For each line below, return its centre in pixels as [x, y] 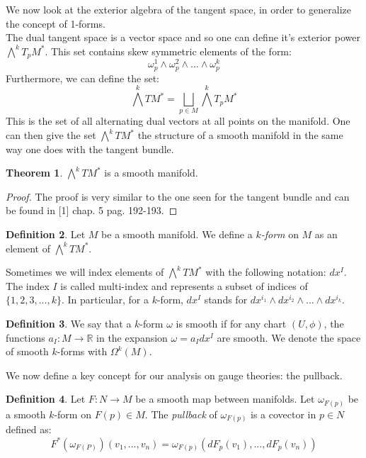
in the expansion [132, 337]
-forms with [82, 351]
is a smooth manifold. [151, 173]
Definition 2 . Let [46, 234]
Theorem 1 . [34, 173]
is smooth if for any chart [231, 324]
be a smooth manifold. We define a [177, 234]
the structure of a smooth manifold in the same [240, 135]
